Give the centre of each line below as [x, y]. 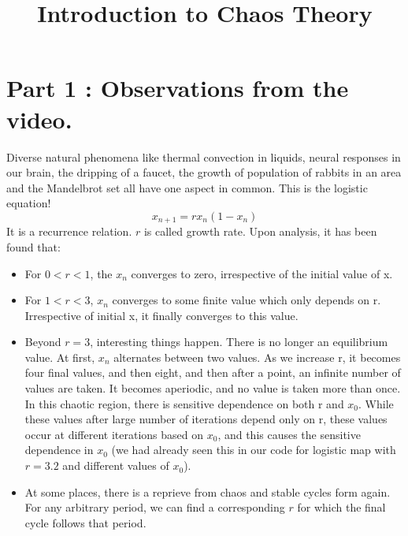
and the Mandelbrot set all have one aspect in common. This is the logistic [187, 187]
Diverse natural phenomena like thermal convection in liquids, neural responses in [204, 156]
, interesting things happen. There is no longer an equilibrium [239, 342]
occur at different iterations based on [114, 434]
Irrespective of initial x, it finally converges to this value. [161, 315]
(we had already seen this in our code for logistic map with [254, 450]
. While [376, 403]
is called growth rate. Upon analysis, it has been [260, 231]
